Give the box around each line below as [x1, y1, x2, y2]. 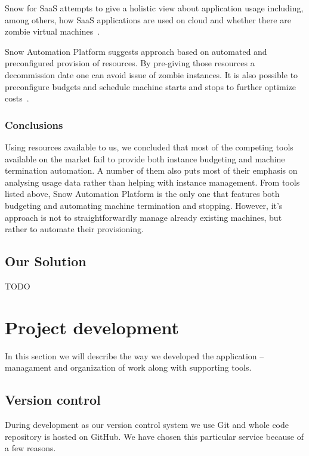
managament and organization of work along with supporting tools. [5, 361, 252, 374]
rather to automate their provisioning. [5, 223, 144, 235]
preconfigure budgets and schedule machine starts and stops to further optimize [5, 80, 296, 93]
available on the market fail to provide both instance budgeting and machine [5, 152, 285, 165]
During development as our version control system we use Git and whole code [5, 418, 289, 431]
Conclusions [5, 117, 63, 132]
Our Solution [5, 252, 86, 270]
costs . [5, 92, 29, 104]
